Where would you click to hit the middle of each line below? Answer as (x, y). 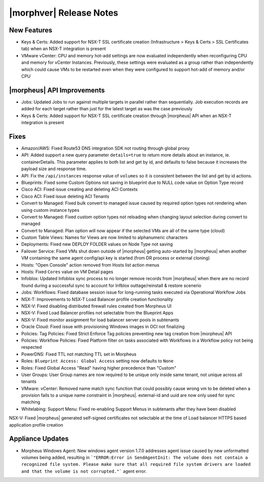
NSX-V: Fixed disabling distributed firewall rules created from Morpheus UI (97, 306)
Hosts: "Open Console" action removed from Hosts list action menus (90, 265)
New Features (31, 30)
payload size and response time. (54, 169)
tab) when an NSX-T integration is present (64, 49)
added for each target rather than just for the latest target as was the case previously (107, 109)
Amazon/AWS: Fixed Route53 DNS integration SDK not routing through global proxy (105, 148)
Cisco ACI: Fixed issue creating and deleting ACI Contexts (79, 189)
